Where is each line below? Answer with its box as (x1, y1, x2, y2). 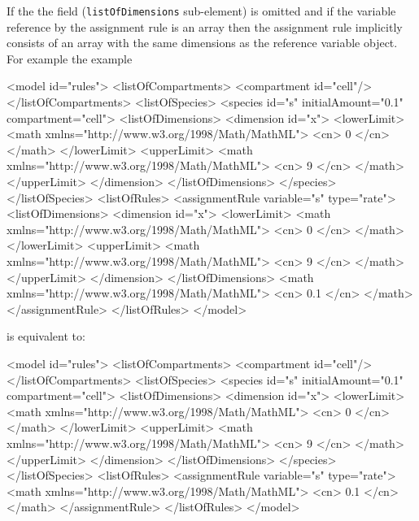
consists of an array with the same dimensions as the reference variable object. (7, 34, 398, 51)
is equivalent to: (7, 328, 85, 345)
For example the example (7, 50, 133, 67)
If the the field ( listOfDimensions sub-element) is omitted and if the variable (7, 2, 396, 19)
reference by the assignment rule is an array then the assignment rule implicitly (7, 18, 403, 35)
